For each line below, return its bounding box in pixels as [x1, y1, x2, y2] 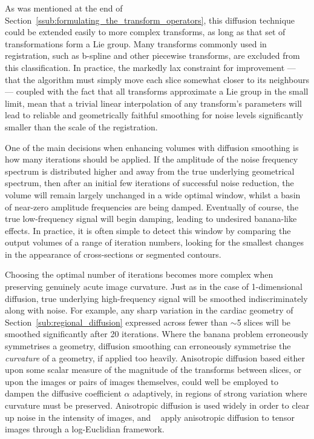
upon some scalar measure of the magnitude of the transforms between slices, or [5, 363, 302, 376]
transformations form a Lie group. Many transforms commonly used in [5, 37, 267, 50]
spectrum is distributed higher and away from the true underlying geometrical [5, 164, 295, 177]
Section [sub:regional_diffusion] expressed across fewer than [5, 315, 228, 328]
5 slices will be [237, 315, 291, 328]
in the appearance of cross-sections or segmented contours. [5, 247, 221, 260]
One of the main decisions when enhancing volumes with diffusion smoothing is [5, 141, 299, 153]
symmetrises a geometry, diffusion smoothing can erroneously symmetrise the [5, 340, 291, 352]
